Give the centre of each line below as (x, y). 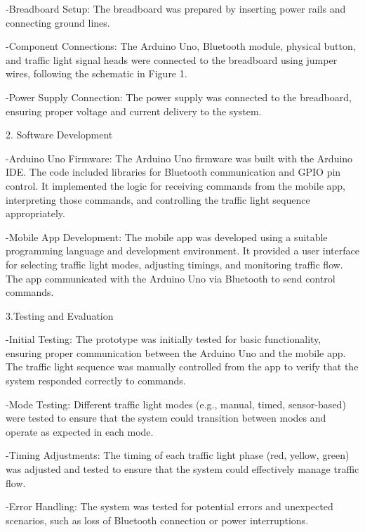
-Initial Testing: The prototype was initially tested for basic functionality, (164, 339)
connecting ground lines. (58, 22)
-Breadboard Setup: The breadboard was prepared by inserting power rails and (176, 8)
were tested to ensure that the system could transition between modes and (166, 418)
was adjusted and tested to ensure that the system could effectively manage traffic (182, 469)
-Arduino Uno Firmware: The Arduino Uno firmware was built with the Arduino (179, 158)
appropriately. (35, 213)
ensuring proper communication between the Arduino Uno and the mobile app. (176, 352)
